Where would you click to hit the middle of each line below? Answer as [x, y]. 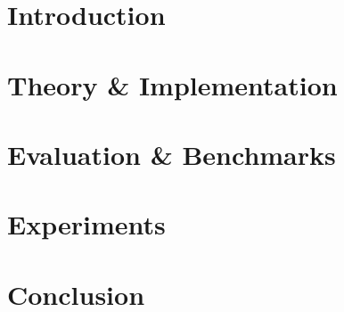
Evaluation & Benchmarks [172, 154]
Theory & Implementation [172, 84]
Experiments [86, 224]
